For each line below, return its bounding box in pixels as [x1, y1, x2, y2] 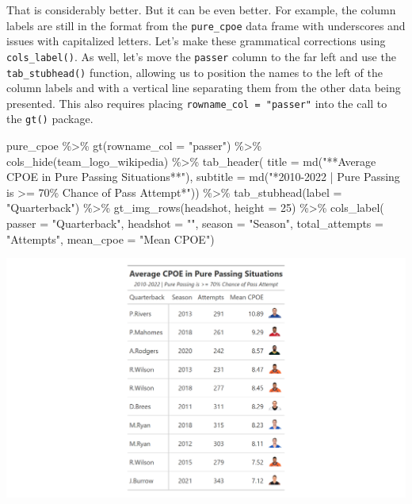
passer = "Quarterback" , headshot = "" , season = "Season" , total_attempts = [6, 215, 383, 232]
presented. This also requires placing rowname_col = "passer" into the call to [6, 94, 387, 111]
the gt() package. [6, 110, 93, 127]
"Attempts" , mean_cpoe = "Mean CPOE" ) [6, 230, 215, 247]
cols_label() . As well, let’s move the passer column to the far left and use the [6, 48, 396, 64]
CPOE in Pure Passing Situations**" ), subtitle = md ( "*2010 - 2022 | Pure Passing [6, 168, 400, 185]
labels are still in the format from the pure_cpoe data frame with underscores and [6, 17, 406, 33]
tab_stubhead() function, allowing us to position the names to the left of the [6, 63, 383, 80]
